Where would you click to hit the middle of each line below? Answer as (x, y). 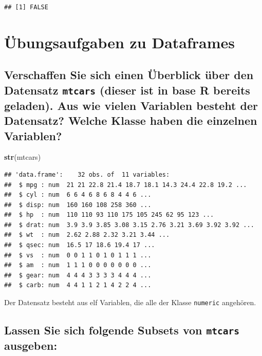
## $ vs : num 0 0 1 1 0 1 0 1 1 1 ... (78, 255)
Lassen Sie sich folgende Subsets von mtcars (122, 330)
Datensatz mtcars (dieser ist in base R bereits (127, 90)
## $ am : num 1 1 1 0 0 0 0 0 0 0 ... (78, 265)
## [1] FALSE (26, 7)
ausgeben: (31, 345)
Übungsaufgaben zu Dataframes (120, 42)
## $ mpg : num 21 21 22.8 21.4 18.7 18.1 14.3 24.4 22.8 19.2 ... (126, 185)
